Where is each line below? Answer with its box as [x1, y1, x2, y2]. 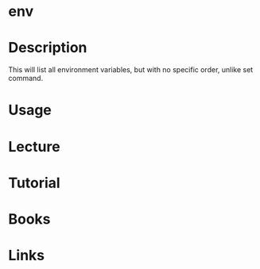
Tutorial [8, 174, 61, 192]
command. [8, 74, 44, 83]
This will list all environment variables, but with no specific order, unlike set [8, 65, 254, 75]
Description [8, 39, 87, 57]
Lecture [8, 137, 61, 156]
